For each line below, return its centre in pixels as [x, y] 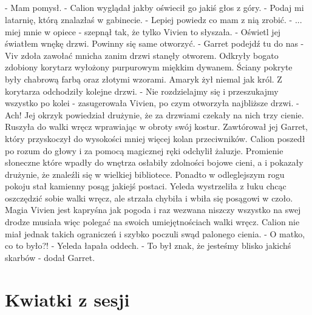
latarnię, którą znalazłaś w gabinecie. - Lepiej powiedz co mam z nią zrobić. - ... [154, 19]
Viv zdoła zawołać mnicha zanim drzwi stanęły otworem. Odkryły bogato [142, 55]
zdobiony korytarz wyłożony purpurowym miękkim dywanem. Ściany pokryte [149, 67]
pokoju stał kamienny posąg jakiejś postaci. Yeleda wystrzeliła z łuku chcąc [146, 186]
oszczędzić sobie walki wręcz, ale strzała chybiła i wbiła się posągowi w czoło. [149, 198]
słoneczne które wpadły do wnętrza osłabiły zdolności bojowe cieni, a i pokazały [154, 162]
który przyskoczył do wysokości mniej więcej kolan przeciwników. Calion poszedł [155, 138]
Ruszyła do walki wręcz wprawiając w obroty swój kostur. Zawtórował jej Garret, [156, 127]
